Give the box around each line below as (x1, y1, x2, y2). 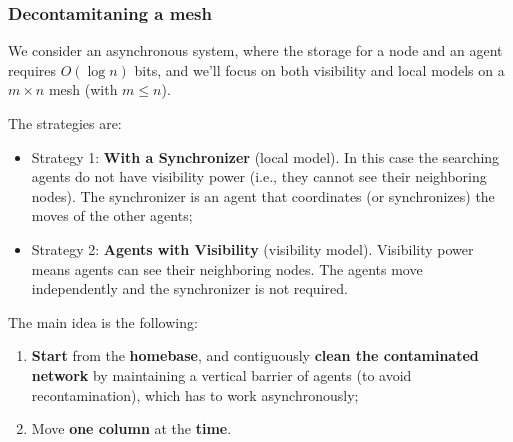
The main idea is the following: (8, 311, 198, 332)
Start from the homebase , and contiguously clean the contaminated (31, 345, 479, 366)
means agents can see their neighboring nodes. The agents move (31, 258, 423, 279)
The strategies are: (8, 113, 122, 133)
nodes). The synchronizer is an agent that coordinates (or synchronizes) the (31, 185, 495, 206)
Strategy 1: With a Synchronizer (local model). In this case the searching (31, 146, 500, 167)
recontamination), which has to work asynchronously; (31, 384, 359, 405)
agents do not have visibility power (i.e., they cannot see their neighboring (31, 166, 487, 187)
